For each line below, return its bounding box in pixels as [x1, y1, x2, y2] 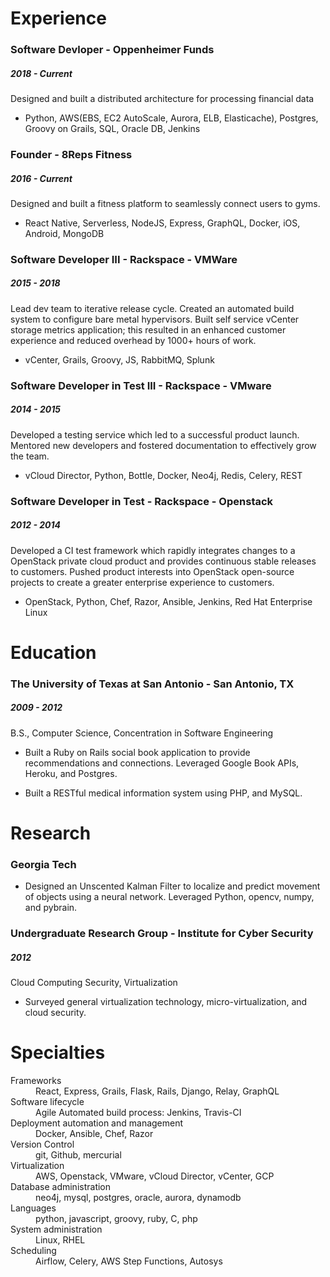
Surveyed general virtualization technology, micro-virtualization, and [24, 996, 308, 1008]
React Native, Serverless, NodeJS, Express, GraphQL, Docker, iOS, [24, 217, 301, 229]
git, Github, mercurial [35, 1149, 122, 1161]
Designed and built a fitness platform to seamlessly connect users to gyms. [10, 197, 321, 209]
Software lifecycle [10, 1096, 85, 1108]
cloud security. [24, 1007, 87, 1019]
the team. [10, 450, 50, 462]
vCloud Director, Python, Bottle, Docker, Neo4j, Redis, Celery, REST [24, 469, 303, 481]
